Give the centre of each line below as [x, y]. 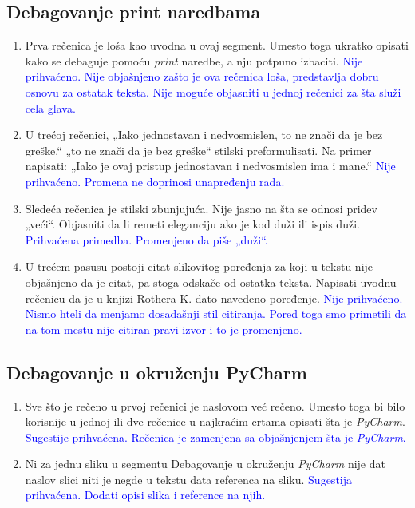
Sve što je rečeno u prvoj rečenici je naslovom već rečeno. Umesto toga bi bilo [215, 405]
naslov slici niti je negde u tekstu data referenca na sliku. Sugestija [188, 479]
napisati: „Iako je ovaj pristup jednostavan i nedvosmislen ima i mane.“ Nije [210, 166]
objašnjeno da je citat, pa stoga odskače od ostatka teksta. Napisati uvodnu [211, 282]
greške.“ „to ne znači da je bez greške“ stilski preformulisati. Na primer [198, 150]
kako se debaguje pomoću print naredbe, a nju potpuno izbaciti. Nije [194, 60]
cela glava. [50, 107]
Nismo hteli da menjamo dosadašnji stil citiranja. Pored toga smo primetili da [216, 314]
